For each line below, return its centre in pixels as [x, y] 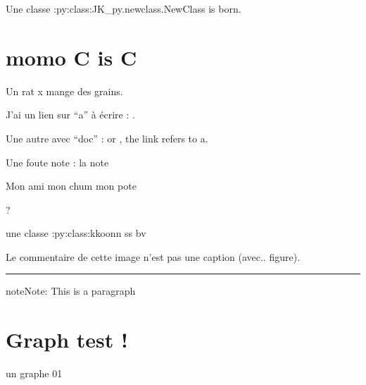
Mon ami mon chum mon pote [71, 186]
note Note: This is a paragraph [71, 291]
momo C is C [71, 57]
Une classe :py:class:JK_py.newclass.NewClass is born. [124, 8]
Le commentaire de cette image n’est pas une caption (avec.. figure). [153, 256]
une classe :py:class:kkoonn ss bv [76, 233]
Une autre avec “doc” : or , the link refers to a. [107, 138]
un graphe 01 [34, 373]
